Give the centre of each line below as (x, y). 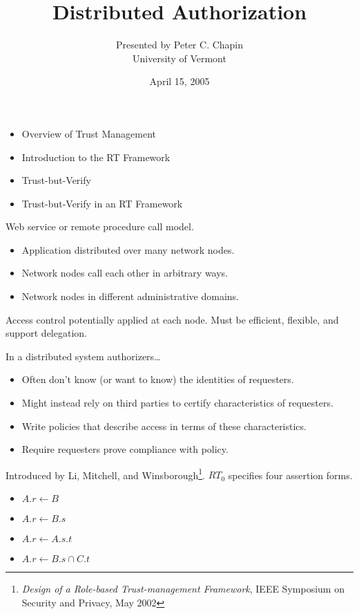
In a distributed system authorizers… (83, 356)
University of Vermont (179, 58)
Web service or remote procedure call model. (100, 226)
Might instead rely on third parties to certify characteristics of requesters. (177, 403)
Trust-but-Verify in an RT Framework (102, 203)
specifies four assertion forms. (290, 475)
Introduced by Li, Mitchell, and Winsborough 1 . (105, 474)
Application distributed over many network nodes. (128, 249)
